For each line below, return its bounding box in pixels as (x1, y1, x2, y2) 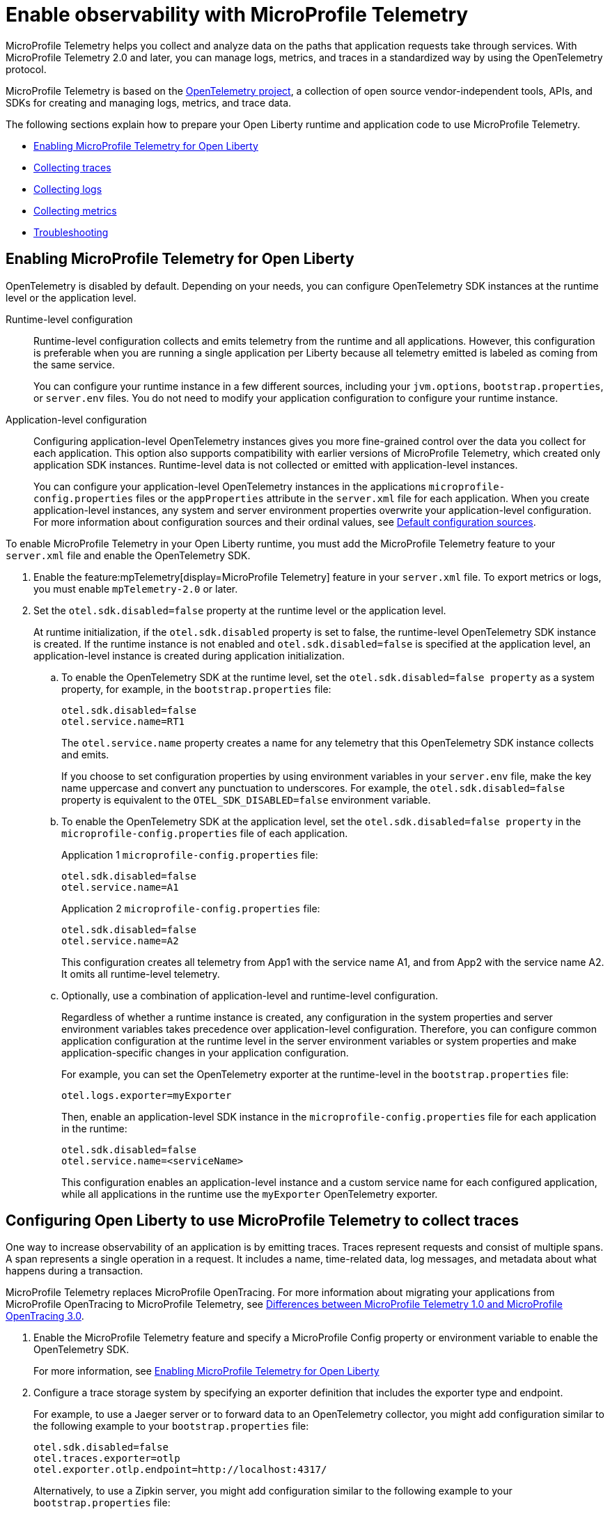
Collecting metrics (33, 204, 117, 217)
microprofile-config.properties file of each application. (61, 827, 348, 839)
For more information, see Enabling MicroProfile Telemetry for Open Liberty (33, 1365, 380, 1378)
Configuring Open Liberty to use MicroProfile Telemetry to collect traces (6, 1212, 519, 1230)
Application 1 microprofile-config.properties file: (61, 848, 318, 861)
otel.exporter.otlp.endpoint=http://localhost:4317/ (33, 1464, 327, 1476)
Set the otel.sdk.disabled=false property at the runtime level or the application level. (33, 604, 446, 616)
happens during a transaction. (6, 1265, 143, 1277)
